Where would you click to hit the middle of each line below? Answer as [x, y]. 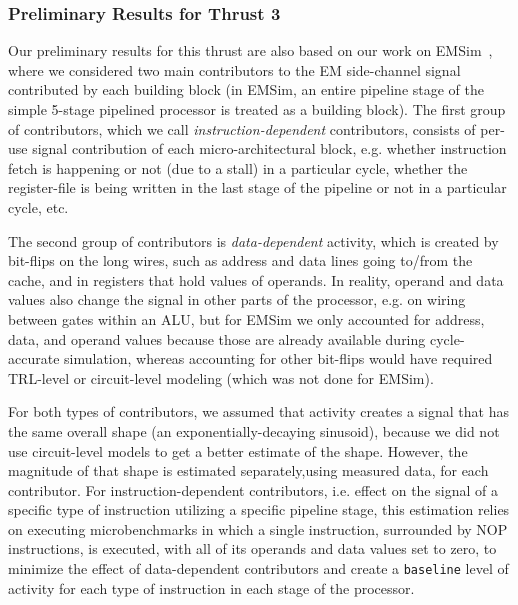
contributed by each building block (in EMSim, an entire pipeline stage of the [246, 89]
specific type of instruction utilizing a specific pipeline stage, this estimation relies [259, 509]
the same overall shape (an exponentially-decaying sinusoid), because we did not [254, 430]
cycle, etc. [38, 206]
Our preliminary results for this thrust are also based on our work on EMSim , [250, 50]
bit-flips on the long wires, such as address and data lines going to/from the [240, 260]
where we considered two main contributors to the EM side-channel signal [234, 69]
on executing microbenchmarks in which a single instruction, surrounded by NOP [258, 528]
